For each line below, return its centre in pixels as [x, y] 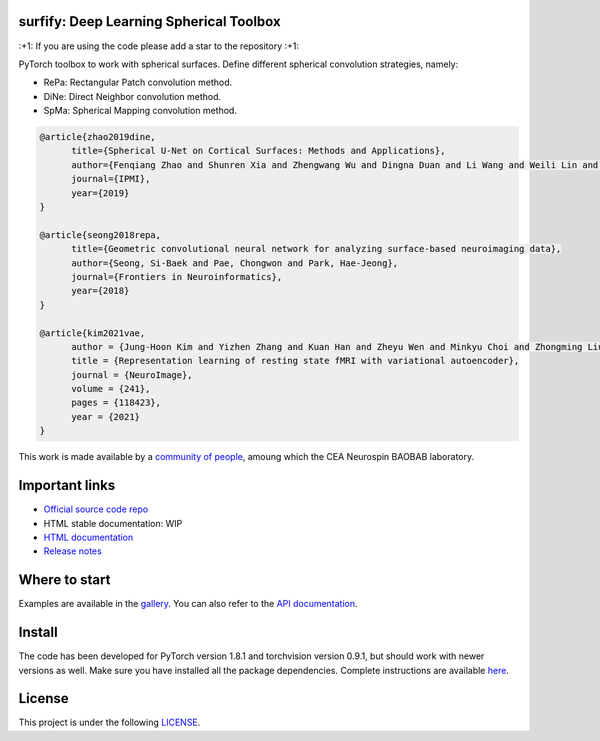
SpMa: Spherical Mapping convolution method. [140, 111]
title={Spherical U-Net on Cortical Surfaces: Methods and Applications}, [258, 151]
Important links [67, 485]
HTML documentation [88, 537]
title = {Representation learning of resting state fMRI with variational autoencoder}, [295, 361]
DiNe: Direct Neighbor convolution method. [132, 96]
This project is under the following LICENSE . [109, 722]
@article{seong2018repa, [100, 234]
